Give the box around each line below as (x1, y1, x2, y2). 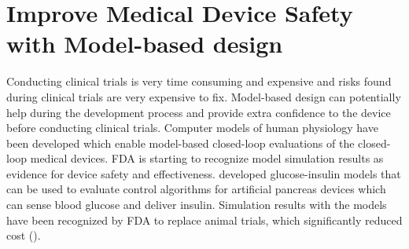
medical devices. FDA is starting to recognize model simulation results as (30, 150, 384, 167)
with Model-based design (6, 27, 283, 60)
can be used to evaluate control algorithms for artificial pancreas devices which (6, 181, 386, 197)
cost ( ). (6, 227, 41, 244)
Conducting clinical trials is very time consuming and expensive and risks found (6, 73, 392, 90)
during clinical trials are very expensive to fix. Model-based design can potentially (6, 88, 401, 104)
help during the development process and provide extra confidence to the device (6, 104, 391, 120)
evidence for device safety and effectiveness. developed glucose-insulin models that (6, 165, 401, 181)
